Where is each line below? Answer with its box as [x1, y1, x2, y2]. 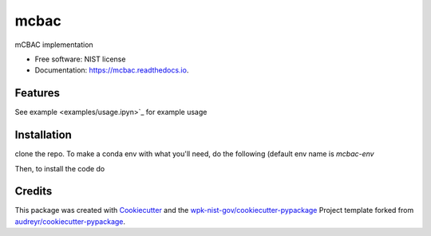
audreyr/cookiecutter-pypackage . [14, 216, 126, 226]
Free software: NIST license [34, 54, 126, 64]
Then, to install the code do [14, 163, 105, 173]
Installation [14, 128, 72, 142]
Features [14, 86, 60, 100]
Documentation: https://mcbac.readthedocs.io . [34, 65, 189, 75]
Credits [14, 184, 53, 199]
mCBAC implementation [14, 40, 93, 49]
